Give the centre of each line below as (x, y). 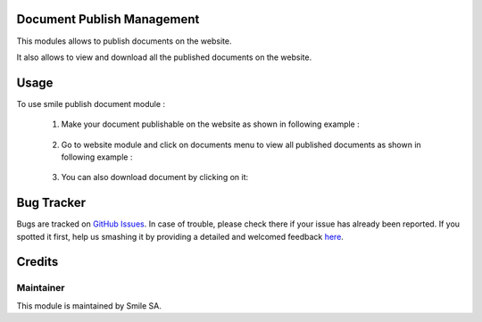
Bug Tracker (51, 203)
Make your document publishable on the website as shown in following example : (211, 124)
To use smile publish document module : (91, 103)
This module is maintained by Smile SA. (89, 305)
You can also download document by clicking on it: (155, 178)
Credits (37, 262)
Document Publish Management (108, 19)
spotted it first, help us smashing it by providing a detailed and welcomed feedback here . (180, 236)
